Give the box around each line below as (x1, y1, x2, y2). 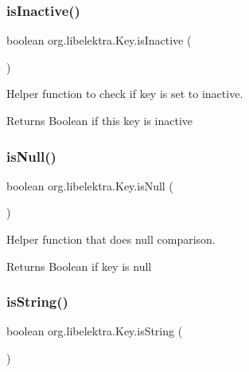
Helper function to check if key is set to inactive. (6, 85, 243, 102)
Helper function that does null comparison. (6, 231, 216, 247)
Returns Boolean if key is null (6, 257, 152, 274)
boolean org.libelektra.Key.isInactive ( (6, 32, 192, 49)
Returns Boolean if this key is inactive (6, 112, 193, 128)
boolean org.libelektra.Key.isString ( (6, 323, 183, 339)
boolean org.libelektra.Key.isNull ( (6, 177, 173, 194)
